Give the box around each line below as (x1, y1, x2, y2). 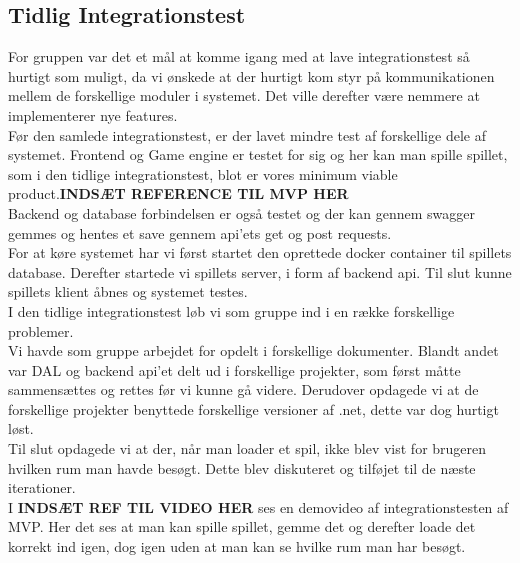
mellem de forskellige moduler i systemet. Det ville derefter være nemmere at (8, 85, 480, 106)
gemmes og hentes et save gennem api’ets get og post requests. (8, 222, 392, 243)
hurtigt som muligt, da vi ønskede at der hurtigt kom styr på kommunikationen (8, 65, 495, 86)
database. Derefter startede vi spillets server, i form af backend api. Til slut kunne (8, 261, 512, 282)
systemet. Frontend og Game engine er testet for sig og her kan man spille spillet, (8, 144, 508, 165)
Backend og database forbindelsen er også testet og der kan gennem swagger (8, 202, 475, 223)
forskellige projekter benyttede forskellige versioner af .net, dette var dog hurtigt (8, 398, 499, 419)
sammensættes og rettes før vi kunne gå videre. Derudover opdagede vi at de (8, 379, 479, 400)
